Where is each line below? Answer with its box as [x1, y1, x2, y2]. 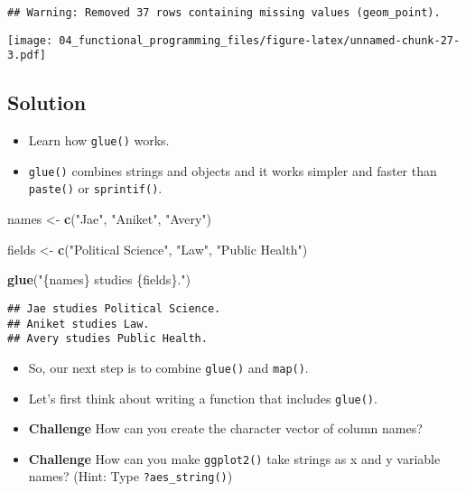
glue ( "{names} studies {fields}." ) [7, 270, 191, 289]
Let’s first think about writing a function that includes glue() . [28, 388, 377, 407]
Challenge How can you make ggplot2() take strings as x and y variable [28, 449, 441, 468]
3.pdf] [7, 49, 46, 62]
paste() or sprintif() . [28, 179, 163, 198]
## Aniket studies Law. [7, 317, 150, 330]
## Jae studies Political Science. [7, 302, 221, 315]
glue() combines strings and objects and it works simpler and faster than [28, 161, 437, 180]
